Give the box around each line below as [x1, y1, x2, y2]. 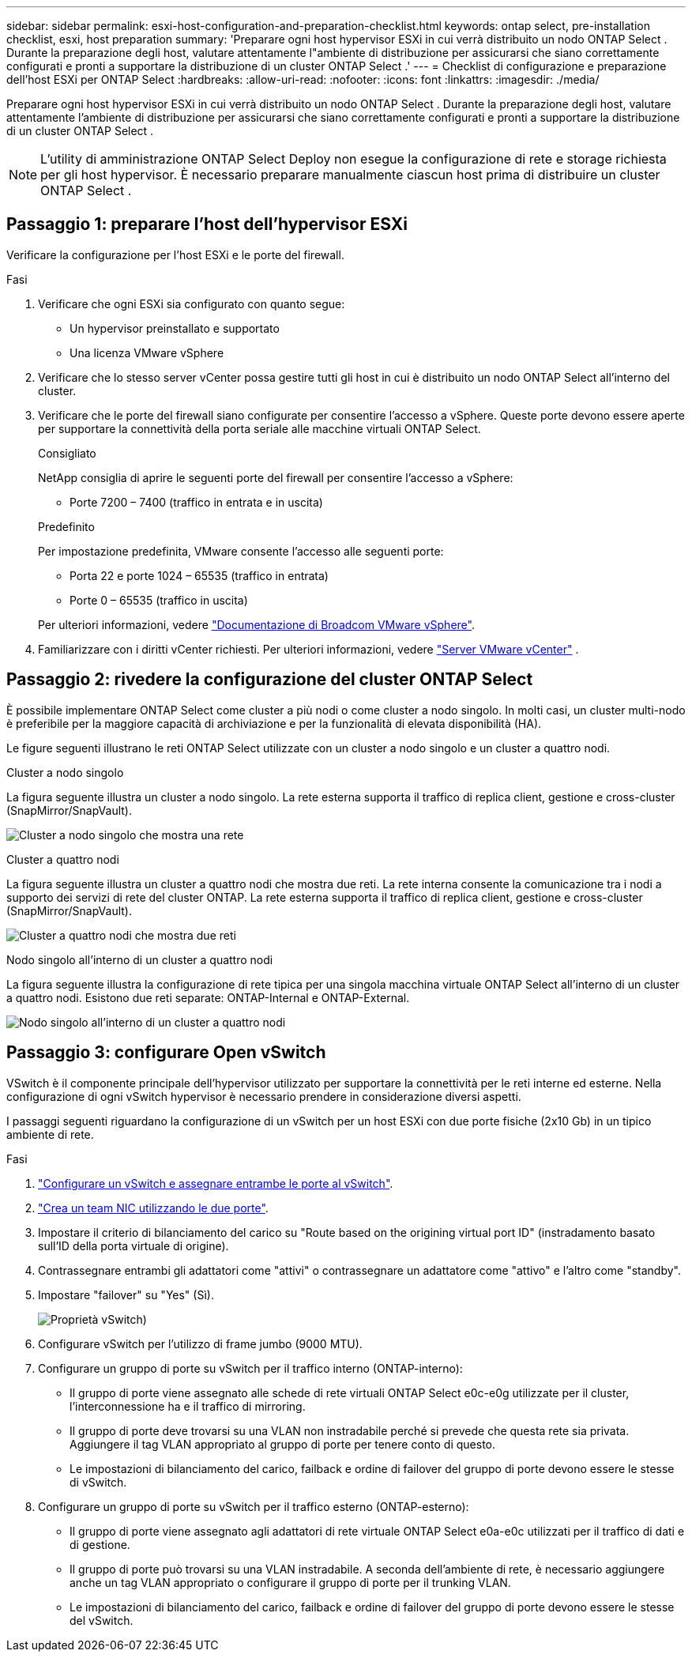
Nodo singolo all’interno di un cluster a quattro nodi [6, 952, 273, 967]
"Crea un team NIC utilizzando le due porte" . [38, 1200, 269, 1215]
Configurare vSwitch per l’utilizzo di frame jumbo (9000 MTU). [38, 1336, 363, 1351]
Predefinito [38, 519, 95, 533]
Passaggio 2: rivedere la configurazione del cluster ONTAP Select [6, 669, 533, 690]
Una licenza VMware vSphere [70, 345, 224, 360]
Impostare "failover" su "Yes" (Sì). [38, 1287, 214, 1302]
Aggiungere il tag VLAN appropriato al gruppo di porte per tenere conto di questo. [70, 1437, 496, 1451]
